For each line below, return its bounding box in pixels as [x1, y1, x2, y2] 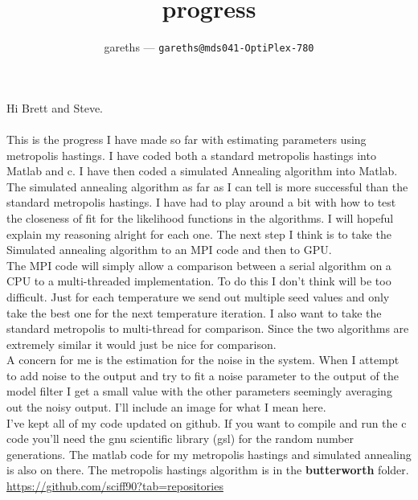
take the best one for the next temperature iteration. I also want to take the [6, 304, 382, 321]
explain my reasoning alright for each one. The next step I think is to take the [6, 225, 392, 242]
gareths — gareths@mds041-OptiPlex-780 [104, 39, 314, 55]
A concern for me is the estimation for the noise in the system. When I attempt [6, 351, 400, 368]
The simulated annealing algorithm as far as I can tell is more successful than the [6, 178, 408, 195]
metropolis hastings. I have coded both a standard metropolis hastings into [6, 146, 376, 163]
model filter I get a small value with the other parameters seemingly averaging [6, 383, 392, 400]
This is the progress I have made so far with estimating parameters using [6, 130, 367, 147]
